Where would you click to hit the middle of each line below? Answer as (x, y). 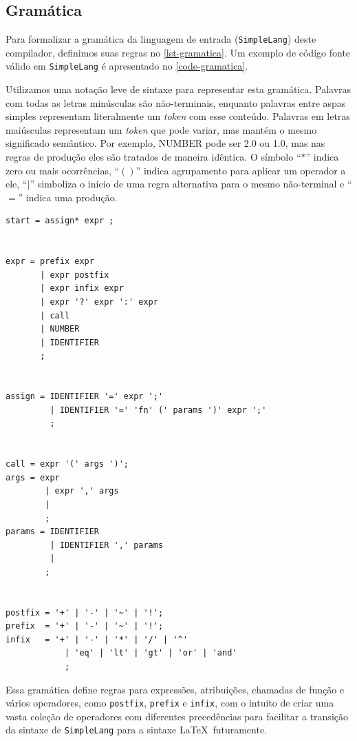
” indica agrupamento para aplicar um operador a (241, 170)
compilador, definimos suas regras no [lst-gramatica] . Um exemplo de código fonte (178, 52)
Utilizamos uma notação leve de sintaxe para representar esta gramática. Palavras (178, 89)
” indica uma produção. (68, 197)
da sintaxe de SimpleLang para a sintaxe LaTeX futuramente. (137, 730)
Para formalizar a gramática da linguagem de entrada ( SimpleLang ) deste (161, 39)
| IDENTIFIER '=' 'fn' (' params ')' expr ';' (158, 410)
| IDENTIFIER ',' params (107, 545)
